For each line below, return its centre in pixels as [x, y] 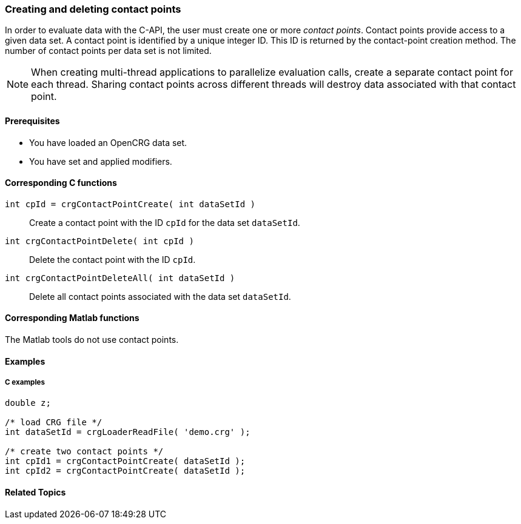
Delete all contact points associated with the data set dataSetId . [160, 296]
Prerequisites [32, 121]
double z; [28, 403]
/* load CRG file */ [54, 423]
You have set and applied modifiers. [101, 161]
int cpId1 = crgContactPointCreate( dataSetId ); [125, 461]
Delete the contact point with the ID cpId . [113, 259]
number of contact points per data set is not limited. [108, 51]
